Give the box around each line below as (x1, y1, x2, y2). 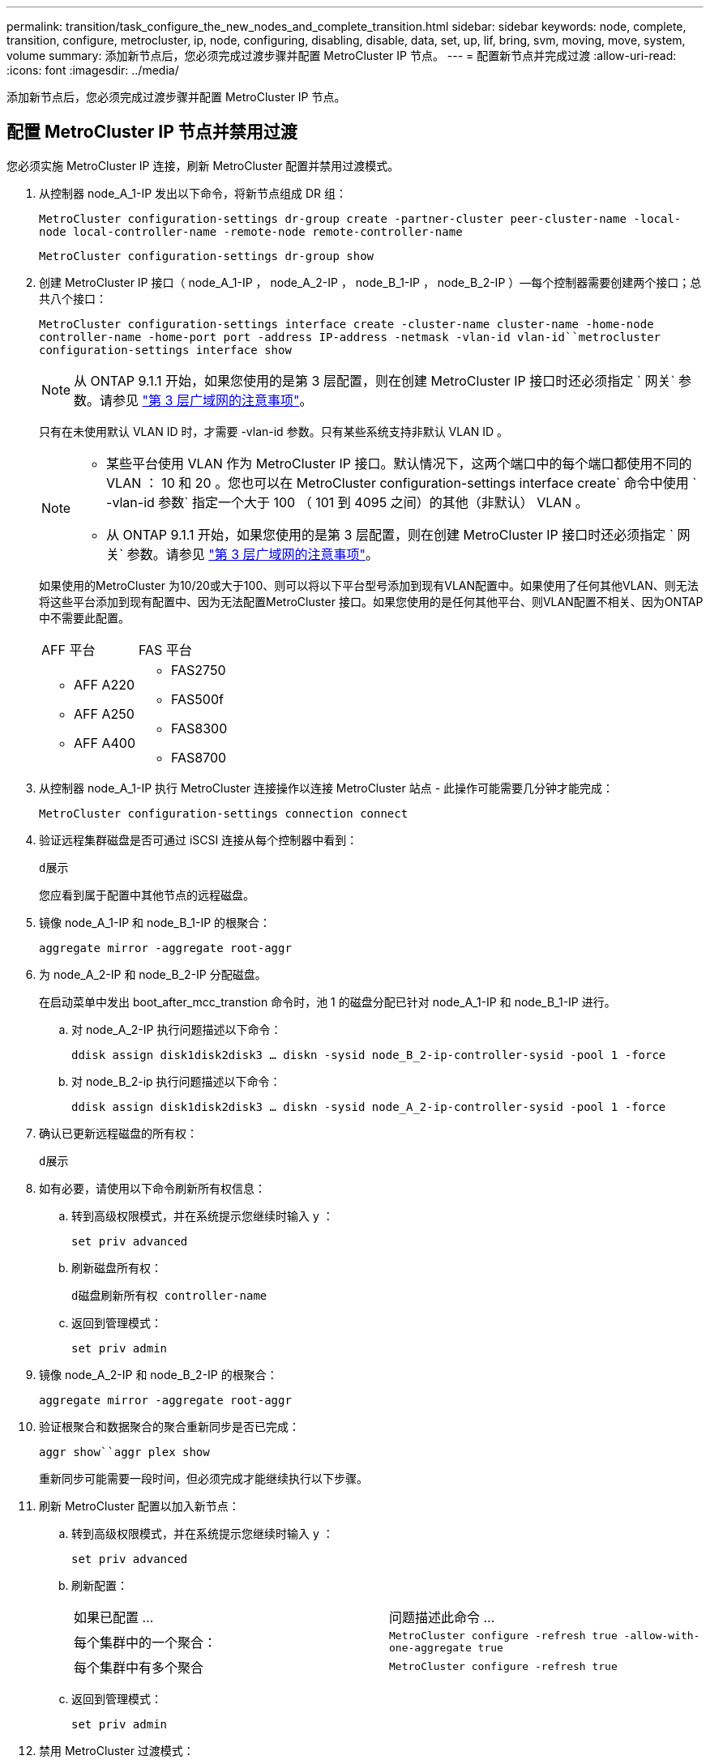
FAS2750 (171, 661, 226, 678)
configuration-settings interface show (39, 343, 292, 357)
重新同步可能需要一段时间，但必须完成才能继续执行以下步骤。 (39, 1471, 368, 1485)
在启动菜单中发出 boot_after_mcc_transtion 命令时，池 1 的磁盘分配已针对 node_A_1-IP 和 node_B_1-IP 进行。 (39, 994, 616, 1009)
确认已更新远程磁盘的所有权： (39, 1125, 198, 1140)
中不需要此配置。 (39, 610, 130, 625)
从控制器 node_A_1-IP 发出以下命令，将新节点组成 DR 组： (39, 186, 348, 200)
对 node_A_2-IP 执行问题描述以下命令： (71, 1022, 282, 1036)
